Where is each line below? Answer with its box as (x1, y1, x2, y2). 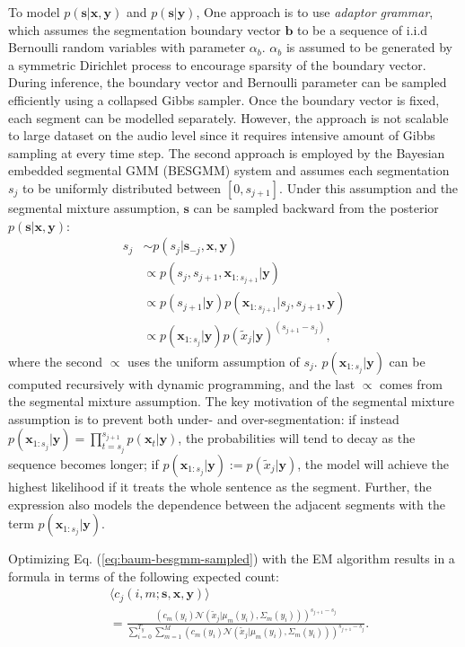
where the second (8, 351, 103, 370)
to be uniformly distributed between (22, 178, 222, 197)
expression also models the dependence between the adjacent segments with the (8, 494, 445, 513)
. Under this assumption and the (279, 178, 459, 197)
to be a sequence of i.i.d (296, 20, 428, 39)
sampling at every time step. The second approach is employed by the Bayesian (8, 143, 445, 162)
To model (8, 3, 60, 21)
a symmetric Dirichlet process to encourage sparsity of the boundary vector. (8, 55, 426, 74)
